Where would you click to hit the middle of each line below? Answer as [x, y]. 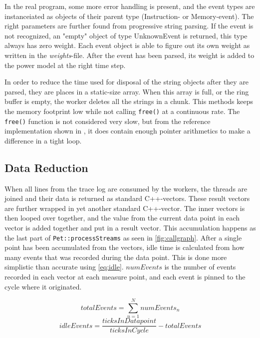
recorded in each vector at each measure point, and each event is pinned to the [125, 277]
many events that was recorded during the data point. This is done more [116, 257]
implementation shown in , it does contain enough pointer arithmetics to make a [128, 131]
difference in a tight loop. [43, 140]
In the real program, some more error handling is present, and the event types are [130, 6]
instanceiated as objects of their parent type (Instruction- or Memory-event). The [129, 16]
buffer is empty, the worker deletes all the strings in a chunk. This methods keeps [129, 101]
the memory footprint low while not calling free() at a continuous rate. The [122, 111]
